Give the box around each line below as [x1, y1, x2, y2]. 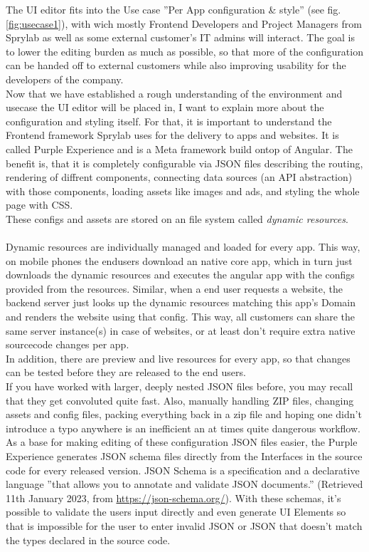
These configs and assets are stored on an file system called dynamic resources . [6, 211, 348, 226]
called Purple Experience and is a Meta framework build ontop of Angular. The [6, 141, 353, 156]
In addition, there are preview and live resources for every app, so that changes [6, 350, 351, 365]
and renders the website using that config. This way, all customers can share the [6, 309, 355, 324]
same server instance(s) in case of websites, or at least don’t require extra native [6, 323, 355, 338]
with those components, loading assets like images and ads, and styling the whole [6, 183, 360, 198]
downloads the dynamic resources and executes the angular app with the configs [6, 267, 355, 282]
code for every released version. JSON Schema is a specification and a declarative [6, 462, 360, 477]
